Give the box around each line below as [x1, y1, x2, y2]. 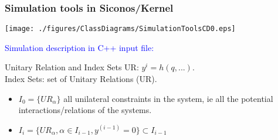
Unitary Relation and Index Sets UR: [5, 61, 139, 73]
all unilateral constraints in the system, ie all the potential [63, 92, 273, 104]
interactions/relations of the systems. [18, 104, 152, 116]
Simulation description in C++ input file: [5, 41, 154, 53]
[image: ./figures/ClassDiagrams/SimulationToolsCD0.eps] [5, 25, 236, 33]
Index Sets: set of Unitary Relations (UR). [5, 73, 157, 85]
